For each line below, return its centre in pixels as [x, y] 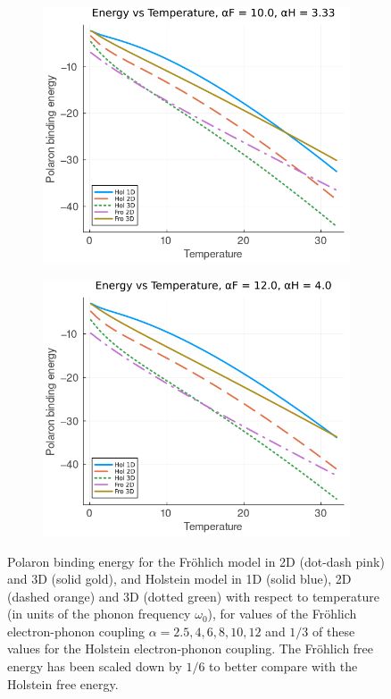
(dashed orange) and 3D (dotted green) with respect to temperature [194, 596]
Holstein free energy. [63, 683]
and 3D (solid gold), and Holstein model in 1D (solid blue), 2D [179, 579]
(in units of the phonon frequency [99, 614]
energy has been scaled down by [95, 666]
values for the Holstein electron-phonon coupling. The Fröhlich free [191, 648]
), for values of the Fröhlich [282, 614]
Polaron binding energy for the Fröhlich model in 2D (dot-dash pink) [196, 561]
